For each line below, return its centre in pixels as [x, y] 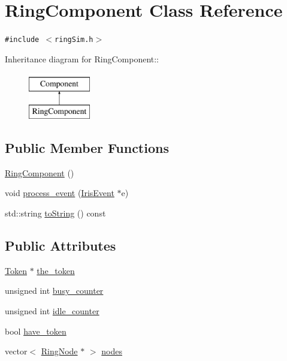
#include [22, 40]
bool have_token [36, 331]
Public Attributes [61, 245]
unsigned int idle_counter [52, 310]
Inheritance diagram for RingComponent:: [82, 58]
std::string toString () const [55, 213]
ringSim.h [74, 40]
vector [16, 351]
